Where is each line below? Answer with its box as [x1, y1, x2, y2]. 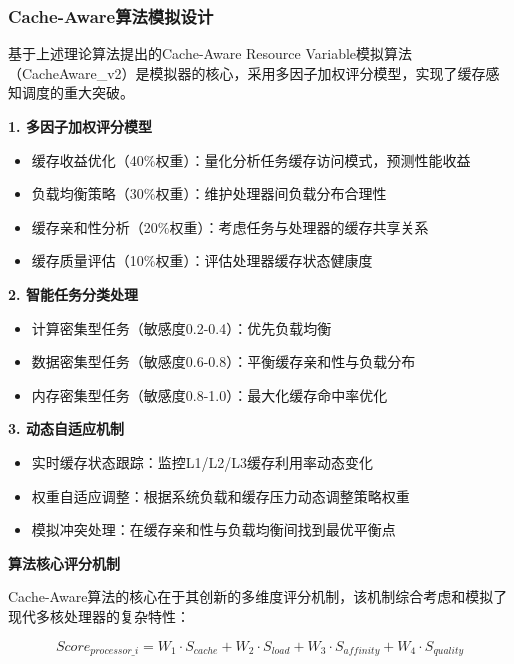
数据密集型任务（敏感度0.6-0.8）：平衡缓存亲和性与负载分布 [31, 351, 416, 372]
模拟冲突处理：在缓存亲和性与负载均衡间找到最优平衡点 [31, 519, 396, 540]
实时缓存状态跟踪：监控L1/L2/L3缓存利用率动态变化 [31, 451, 374, 472]
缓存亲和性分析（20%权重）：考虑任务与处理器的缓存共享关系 [31, 216, 429, 237]
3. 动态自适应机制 [8, 418, 124, 439]
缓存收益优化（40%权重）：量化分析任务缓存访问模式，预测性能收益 [31, 149, 471, 170]
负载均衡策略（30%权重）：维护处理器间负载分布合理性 [31, 183, 387, 204]
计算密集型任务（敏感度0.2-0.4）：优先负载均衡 [31, 317, 332, 338]
